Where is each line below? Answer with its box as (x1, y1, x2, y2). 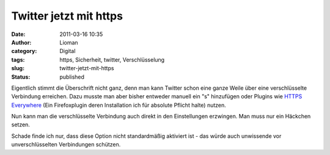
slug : (11, 65, 24, 72)
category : (11, 48, 37, 55)
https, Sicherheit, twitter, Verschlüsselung (59, 56, 165, 63)
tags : (11, 56, 25, 63)
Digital (59, 48, 76, 55)
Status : (11, 73, 31, 81)
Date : (11, 31, 26, 38)
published (59, 73, 85, 81)
